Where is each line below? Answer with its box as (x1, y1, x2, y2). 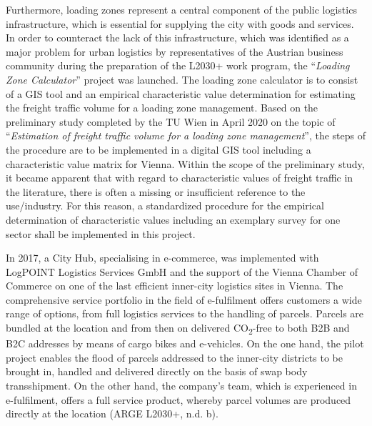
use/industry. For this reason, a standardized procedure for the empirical (6, 198, 324, 213)
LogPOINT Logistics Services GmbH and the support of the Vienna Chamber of (6, 264, 358, 279)
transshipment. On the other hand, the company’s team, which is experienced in (6, 377, 357, 392)
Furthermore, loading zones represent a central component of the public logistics (6, 2, 357, 16)
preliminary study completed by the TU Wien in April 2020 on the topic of (6, 114, 336, 129)
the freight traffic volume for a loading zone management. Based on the (6, 100, 318, 115)
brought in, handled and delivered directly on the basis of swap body (6, 364, 308, 379)
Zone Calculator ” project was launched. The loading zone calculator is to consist (6, 71, 358, 86)
